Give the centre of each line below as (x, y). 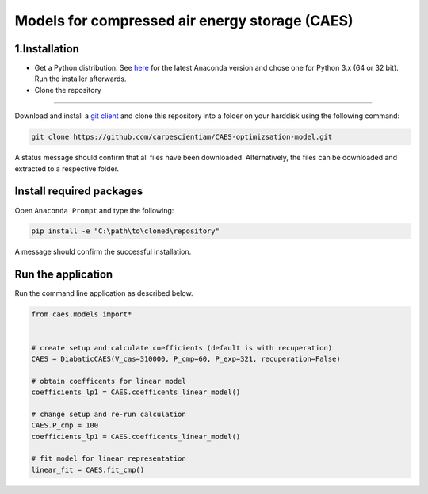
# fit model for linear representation (109, 459)
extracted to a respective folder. (67, 168)
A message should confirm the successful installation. (103, 252)
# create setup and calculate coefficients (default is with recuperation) (182, 348)
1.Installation (47, 49)
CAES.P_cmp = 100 (65, 425)
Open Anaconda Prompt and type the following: (94, 210)
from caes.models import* (82, 314)
